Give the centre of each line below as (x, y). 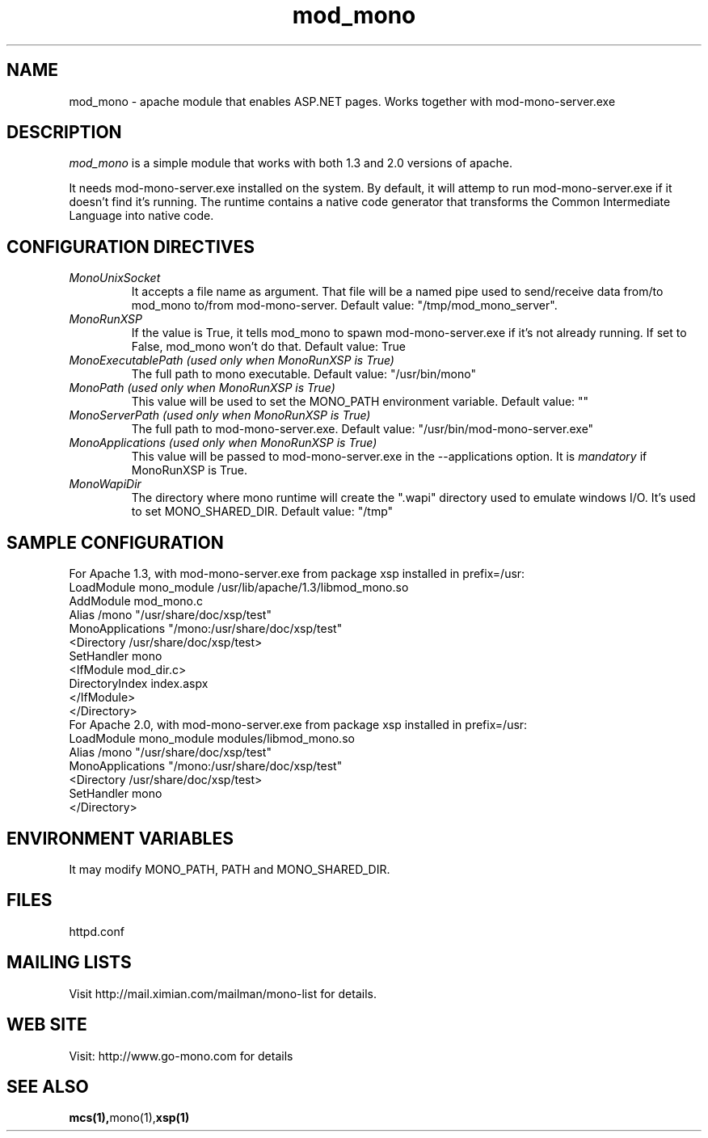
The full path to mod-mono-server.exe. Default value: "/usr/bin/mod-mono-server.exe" (362, 429)
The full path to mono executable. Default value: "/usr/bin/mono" (303, 374)
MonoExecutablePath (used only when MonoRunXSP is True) (232, 360)
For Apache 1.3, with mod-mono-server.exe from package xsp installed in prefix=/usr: (297, 574)
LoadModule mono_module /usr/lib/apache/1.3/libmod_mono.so (239, 588)
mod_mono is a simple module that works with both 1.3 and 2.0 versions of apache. (291, 163)
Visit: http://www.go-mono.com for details (181, 1056)
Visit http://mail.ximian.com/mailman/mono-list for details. (223, 993)
